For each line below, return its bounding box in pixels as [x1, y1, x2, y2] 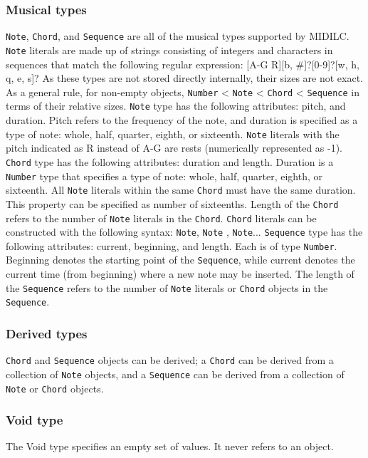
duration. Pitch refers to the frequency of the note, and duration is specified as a [6, 113, 358, 127]
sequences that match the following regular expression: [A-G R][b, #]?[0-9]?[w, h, [6, 56, 359, 71]
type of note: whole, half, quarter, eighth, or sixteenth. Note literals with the [6, 126, 340, 141]
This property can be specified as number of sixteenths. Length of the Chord [6, 196, 339, 211]
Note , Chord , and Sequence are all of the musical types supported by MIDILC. [6, 28, 349, 43]
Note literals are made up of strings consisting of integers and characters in [6, 42, 333, 57]
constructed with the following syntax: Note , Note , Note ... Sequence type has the [6, 224, 363, 239]
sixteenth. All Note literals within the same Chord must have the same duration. [6, 182, 356, 197]
